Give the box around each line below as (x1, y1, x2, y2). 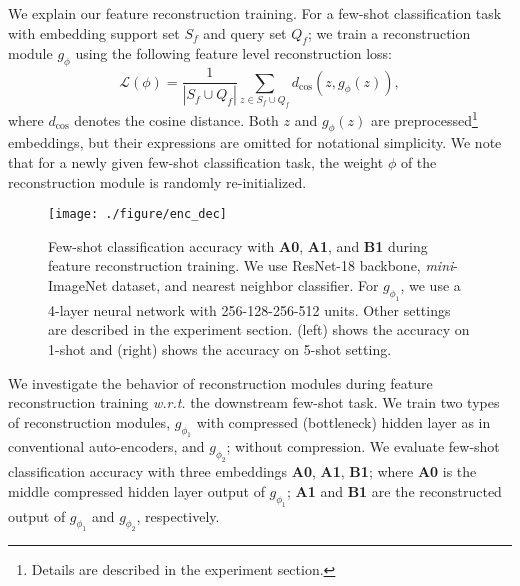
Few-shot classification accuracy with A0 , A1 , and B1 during (48, 235, 428, 256)
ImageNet (48, 275, 108, 296)
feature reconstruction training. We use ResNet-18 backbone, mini (48, 255, 454, 276)
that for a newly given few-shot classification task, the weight (8, 151, 384, 172)
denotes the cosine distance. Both (74, 109, 279, 130)
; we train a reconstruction (307, 22, 471, 43)
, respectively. (136, 505, 220, 526)
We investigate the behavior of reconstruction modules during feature (8, 372, 433, 393)
